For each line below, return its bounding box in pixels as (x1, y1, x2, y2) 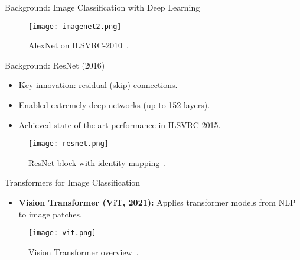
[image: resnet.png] (28, 139, 109, 148)
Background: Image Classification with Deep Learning (5, 1, 200, 13)
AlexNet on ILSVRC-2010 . (28, 39, 129, 51)
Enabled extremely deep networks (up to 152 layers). (18, 99, 210, 111)
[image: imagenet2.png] (28, 22, 122, 31)
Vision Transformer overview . (28, 245, 139, 258)
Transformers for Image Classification (5, 176, 141, 188)
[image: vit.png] (28, 229, 96, 238)
